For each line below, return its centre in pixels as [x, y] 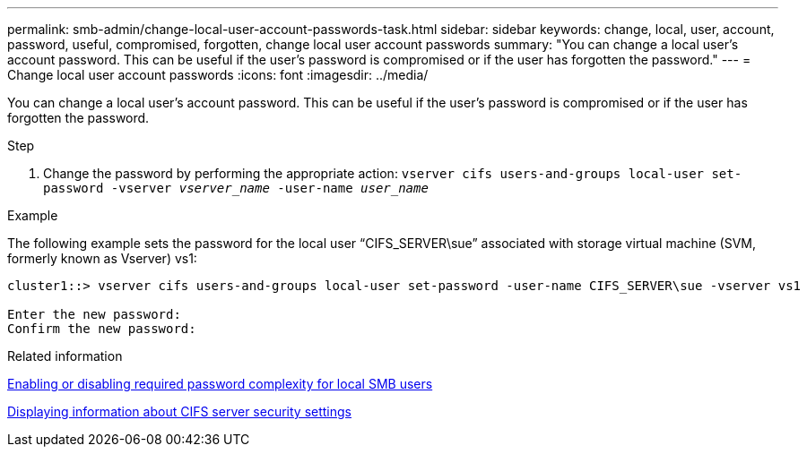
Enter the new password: [94, 314]
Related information [65, 356]
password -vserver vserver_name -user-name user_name [236, 188]
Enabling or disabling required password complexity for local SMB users [220, 384]
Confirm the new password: [102, 329]
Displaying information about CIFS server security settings [180, 411]
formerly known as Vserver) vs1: [102, 258]
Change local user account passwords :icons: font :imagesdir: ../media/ [218, 75]
